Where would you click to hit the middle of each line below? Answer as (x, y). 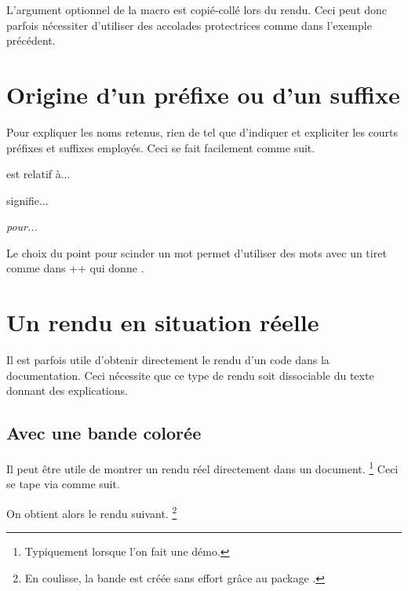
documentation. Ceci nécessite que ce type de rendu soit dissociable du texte (190, 375)
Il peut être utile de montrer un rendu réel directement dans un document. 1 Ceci (202, 467)
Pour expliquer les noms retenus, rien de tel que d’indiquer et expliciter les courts (202, 131)
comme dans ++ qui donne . (75, 268)
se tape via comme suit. (63, 484)
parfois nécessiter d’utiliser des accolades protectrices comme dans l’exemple (189, 25)
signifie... (27, 200)
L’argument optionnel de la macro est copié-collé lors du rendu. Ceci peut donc (197, 9)
